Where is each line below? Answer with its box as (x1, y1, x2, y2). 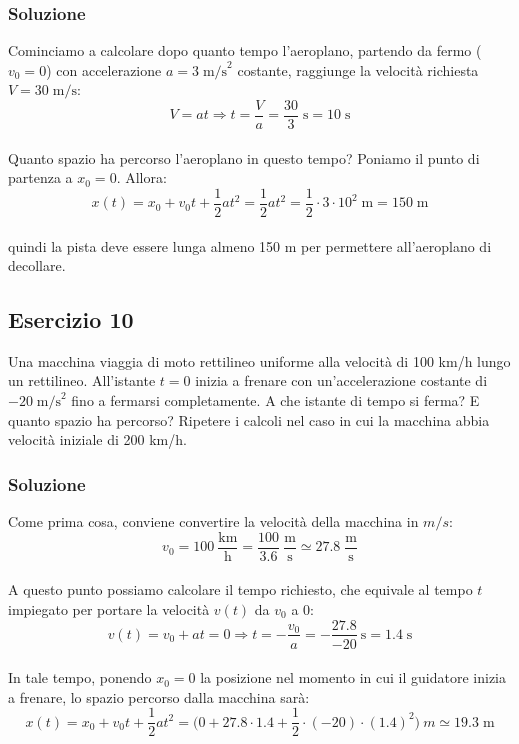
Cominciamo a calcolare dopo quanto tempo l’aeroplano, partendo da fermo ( (8, 40, 482, 61)
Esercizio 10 (8, 304, 134, 335)
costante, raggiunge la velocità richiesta (237, 59, 479, 80)
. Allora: (116, 167, 167, 188)
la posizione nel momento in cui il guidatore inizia (200, 667, 506, 688)
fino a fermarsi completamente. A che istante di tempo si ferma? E (71, 390, 480, 411)
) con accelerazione (46, 59, 162, 80)
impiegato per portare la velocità (8, 598, 210, 619)
